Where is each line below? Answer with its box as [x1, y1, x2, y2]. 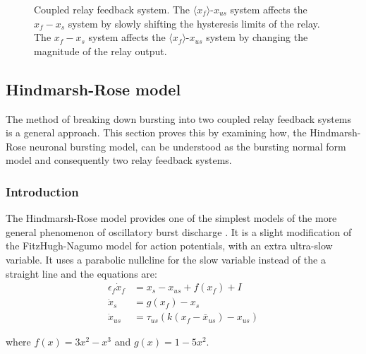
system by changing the [206, 30, 308, 45]
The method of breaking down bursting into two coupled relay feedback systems [6, 111, 352, 126]
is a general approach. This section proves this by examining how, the [6, 125, 307, 140]
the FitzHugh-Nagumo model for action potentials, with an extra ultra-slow [6, 238, 333, 253]
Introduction [6, 182, 79, 200]
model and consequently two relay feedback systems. [6, 153, 232, 167]
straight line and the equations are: [6, 266, 157, 281]
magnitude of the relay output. [34, 43, 167, 58]
